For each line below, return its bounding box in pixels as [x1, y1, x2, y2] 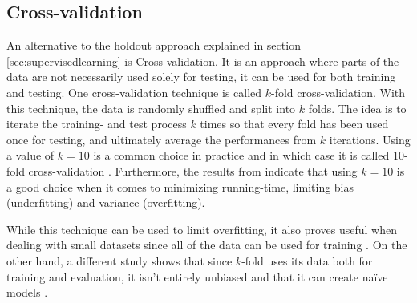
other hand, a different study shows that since [6, 252, 233, 269]
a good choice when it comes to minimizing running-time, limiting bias [6, 178, 354, 195]
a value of [6, 147, 55, 164]
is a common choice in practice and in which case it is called [93, 147, 390, 164]
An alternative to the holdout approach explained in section [6, 37, 301, 54]
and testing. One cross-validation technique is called [6, 83, 262, 100]
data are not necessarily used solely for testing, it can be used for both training [6, 68, 396, 85]
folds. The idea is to [308, 99, 407, 116]
